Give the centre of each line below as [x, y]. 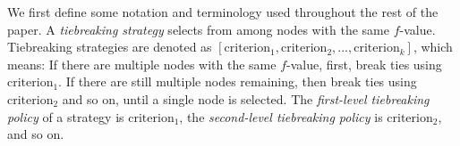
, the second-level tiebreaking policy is [281, 116]
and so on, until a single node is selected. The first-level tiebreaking [246, 98]
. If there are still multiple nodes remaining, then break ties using [238, 81]
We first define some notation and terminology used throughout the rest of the [223, 12]
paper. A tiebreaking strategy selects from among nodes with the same [198, 29]
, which [433, 47]
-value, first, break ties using [364, 64]
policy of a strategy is [66, 116]
